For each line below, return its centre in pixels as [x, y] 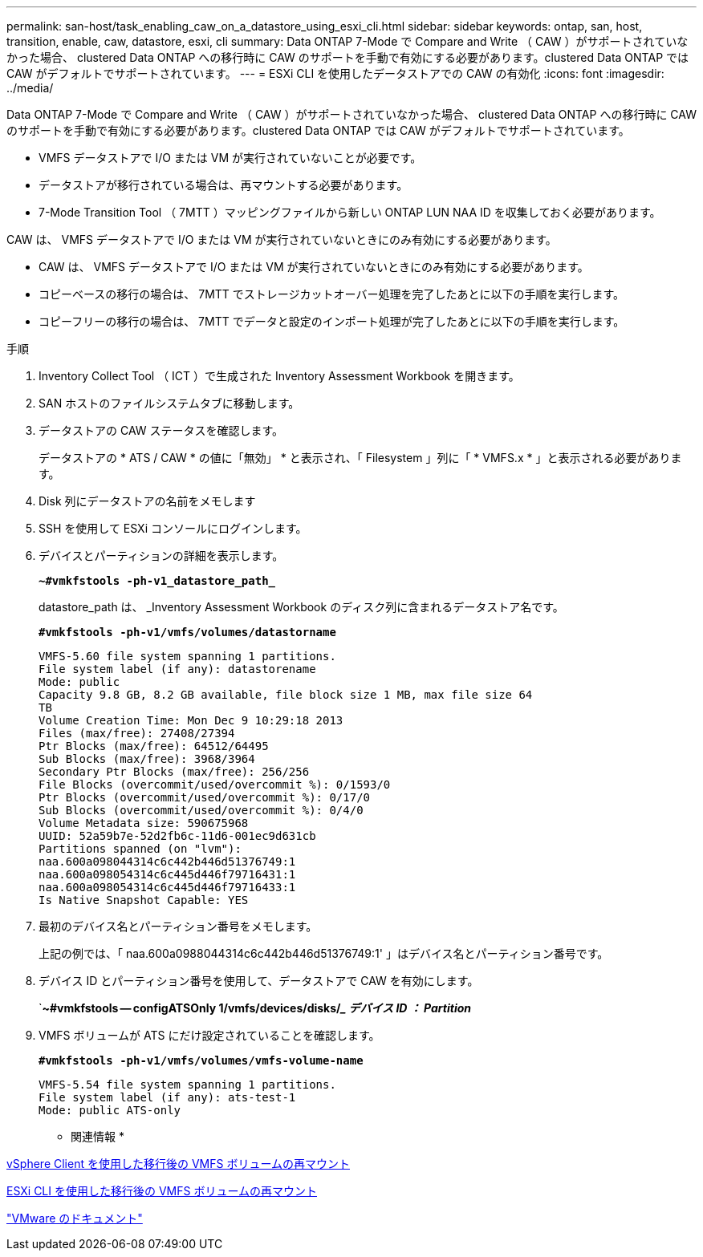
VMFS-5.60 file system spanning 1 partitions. [187, 656]
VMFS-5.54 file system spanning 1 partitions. [187, 1085]
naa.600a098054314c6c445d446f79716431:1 [167, 874]
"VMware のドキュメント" [75, 1218]
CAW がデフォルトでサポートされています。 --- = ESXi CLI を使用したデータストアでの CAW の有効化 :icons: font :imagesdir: [335, 73]
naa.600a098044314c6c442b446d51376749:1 [167, 862]
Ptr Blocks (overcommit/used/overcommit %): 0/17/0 [205, 797]
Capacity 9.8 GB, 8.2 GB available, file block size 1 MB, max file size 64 [286, 695]
